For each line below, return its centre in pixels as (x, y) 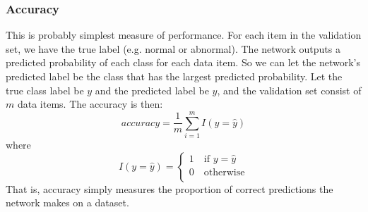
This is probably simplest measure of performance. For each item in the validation (184, 35)
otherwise (224, 172)
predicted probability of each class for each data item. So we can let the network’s (183, 62)
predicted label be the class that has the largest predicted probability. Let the (174, 76)
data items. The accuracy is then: (90, 104)
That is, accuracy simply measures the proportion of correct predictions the (170, 188)
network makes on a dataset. (67, 202)
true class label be (45, 90)
